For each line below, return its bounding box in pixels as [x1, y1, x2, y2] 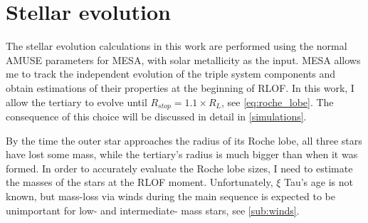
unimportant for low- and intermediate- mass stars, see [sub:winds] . [6, 202, 300, 217]
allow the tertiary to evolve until [6, 94, 147, 109]
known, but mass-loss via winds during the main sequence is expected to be [6, 188, 335, 203]
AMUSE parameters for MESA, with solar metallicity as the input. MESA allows [6, 52, 361, 67]
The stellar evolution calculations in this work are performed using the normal [6, 38, 347, 53]
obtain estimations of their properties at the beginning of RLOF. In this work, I [6, 80, 354, 95]
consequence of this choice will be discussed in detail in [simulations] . [6, 108, 307, 123]
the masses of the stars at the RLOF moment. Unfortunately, [6, 175, 273, 190]
